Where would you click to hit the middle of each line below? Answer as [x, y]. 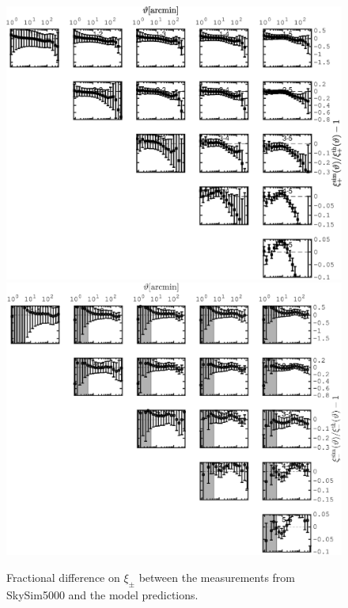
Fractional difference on [63, 577]
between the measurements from [217, 577]
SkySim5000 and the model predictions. [102, 594]
